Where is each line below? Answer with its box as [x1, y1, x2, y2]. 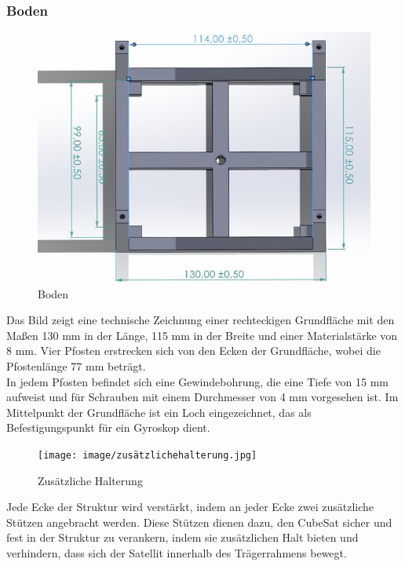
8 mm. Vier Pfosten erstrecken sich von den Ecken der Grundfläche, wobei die [6, 342, 381, 359]
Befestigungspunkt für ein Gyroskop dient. [6, 419, 210, 436]
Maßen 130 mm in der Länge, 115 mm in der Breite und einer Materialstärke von [6, 327, 398, 343]
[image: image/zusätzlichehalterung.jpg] [38, 450, 257, 462]
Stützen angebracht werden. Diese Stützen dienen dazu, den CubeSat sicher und [6, 513, 392, 530]
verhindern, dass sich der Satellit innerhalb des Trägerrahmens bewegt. [6, 545, 347, 561]
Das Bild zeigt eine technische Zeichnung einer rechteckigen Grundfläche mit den [6, 312, 395, 328]
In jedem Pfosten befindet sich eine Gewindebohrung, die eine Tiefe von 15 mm [6, 373, 389, 389]
